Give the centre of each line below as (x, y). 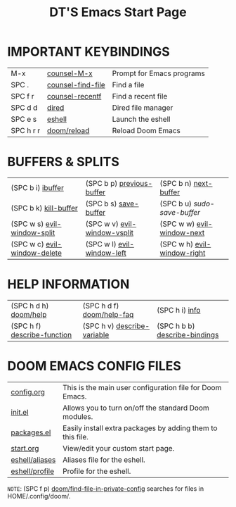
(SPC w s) (27, 224)
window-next (182, 232)
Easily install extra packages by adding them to (140, 428)
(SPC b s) (101, 204)
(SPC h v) (98, 326)
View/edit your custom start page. (119, 448)
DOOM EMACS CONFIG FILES (94, 366)
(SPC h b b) (176, 326)
